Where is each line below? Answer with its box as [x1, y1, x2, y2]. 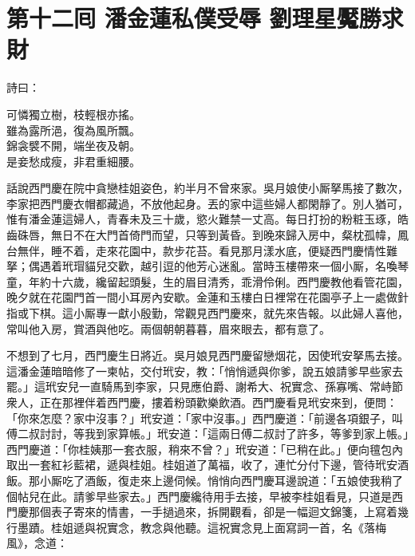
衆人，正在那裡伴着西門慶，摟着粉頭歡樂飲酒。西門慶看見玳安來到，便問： [6, 394, 397, 410]
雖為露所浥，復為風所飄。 [6, 121, 140, 138]
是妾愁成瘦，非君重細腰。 [6, 152, 140, 169]
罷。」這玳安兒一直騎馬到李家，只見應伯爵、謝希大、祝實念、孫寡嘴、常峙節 [6, 378, 403, 395]
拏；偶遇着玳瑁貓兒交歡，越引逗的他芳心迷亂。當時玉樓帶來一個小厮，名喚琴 [6, 258, 409, 274]
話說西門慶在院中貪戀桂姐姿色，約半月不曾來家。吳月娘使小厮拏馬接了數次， [6, 179, 409, 196]
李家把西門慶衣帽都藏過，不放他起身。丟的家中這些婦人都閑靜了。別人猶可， [6, 195, 409, 211]
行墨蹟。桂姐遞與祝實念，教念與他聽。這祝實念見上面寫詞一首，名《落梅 [6, 519, 386, 535]
